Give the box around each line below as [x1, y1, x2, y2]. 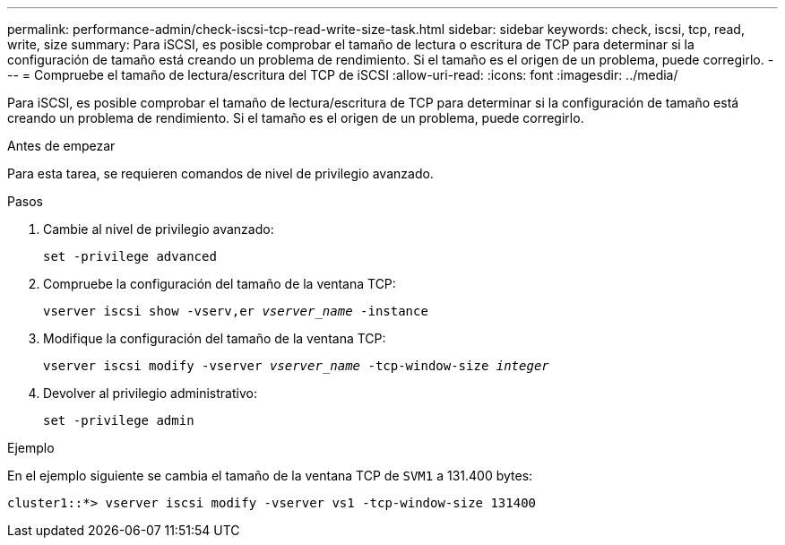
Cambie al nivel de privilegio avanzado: [43, 221, 274, 237]
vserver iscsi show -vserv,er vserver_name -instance [43, 304, 428, 318]
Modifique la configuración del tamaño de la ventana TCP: [43, 331, 386, 346]
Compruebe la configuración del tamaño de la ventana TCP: [43, 276, 396, 291]
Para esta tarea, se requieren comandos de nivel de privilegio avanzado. [7, 166, 434, 181]
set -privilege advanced [43, 249, 217, 264]
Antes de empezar [7, 138, 116, 153]
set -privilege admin [43, 413, 194, 428]
